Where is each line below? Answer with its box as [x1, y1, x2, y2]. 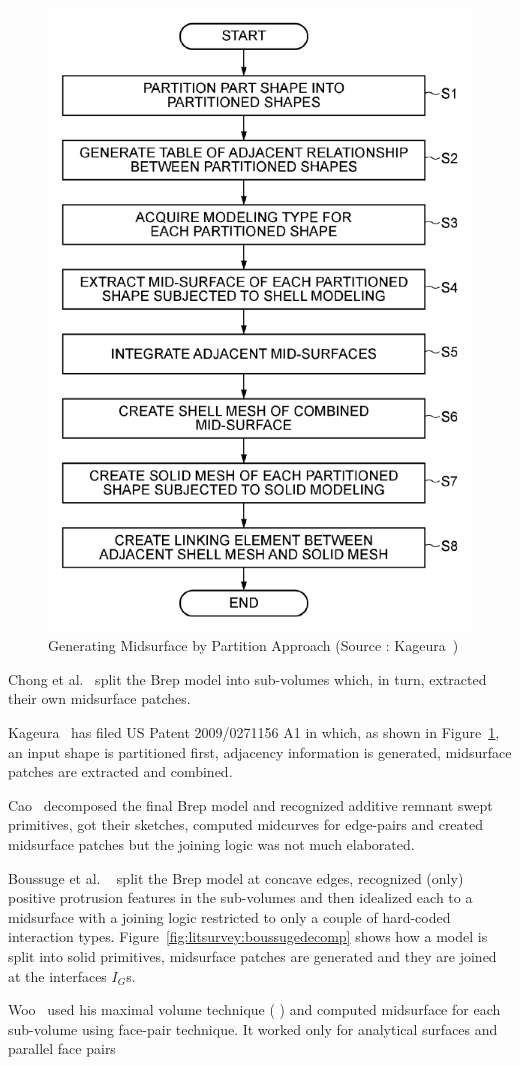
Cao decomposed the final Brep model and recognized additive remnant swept [8, 794, 493, 815]
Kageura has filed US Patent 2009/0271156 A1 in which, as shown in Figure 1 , [8, 721, 500, 742]
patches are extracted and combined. [8, 761, 233, 782]
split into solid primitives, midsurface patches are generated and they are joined [8, 945, 497, 966]
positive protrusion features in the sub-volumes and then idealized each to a [8, 887, 473, 908]
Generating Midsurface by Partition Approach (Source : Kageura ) [48, 635, 459, 656]
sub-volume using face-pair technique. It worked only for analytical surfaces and [8, 1018, 498, 1039]
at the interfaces [8, 965, 107, 986]
